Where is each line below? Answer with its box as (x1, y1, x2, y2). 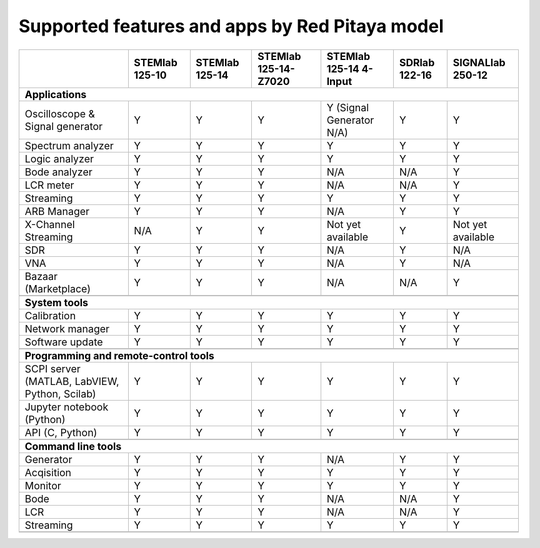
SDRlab (398, 55, 435, 69)
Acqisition (24, 465, 72, 479)
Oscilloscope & (24, 106, 95, 120)
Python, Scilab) (24, 386, 97, 400)
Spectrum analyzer (24, 138, 114, 152)
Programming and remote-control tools (24, 348, 215, 362)
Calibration (24, 308, 77, 322)
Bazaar (24, 269, 59, 283)
